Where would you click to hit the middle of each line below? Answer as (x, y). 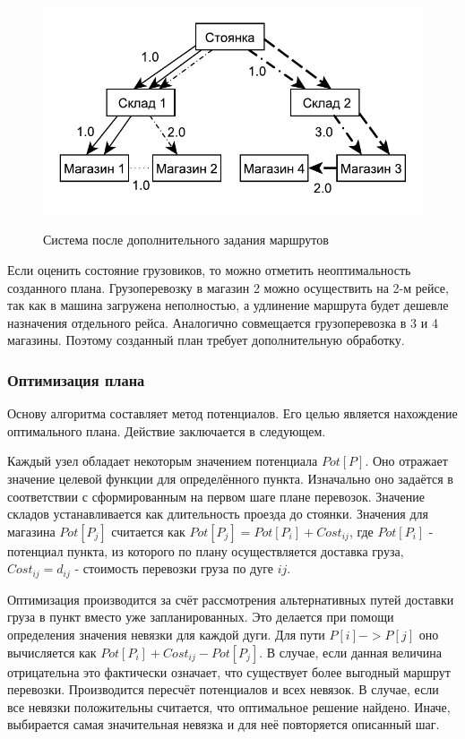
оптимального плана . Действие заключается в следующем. (167, 430)
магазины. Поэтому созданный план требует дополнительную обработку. (206, 340)
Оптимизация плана (76, 379)
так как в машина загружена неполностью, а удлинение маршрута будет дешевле (228, 305)
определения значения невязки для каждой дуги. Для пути (166, 634)
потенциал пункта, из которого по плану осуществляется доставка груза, (206, 550)
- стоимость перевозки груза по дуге (174, 568)
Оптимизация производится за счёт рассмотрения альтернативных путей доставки (231, 599)
